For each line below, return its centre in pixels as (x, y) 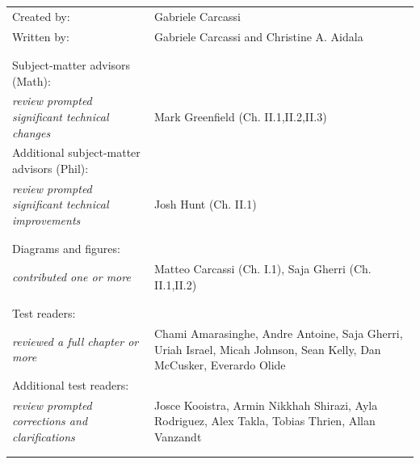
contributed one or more (71, 277)
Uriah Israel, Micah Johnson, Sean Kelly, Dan (267, 349)
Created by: (41, 16)
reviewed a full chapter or (76, 341)
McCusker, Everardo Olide (220, 365)
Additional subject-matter (76, 152)
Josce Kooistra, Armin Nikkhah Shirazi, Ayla (266, 405)
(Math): (31, 80)
